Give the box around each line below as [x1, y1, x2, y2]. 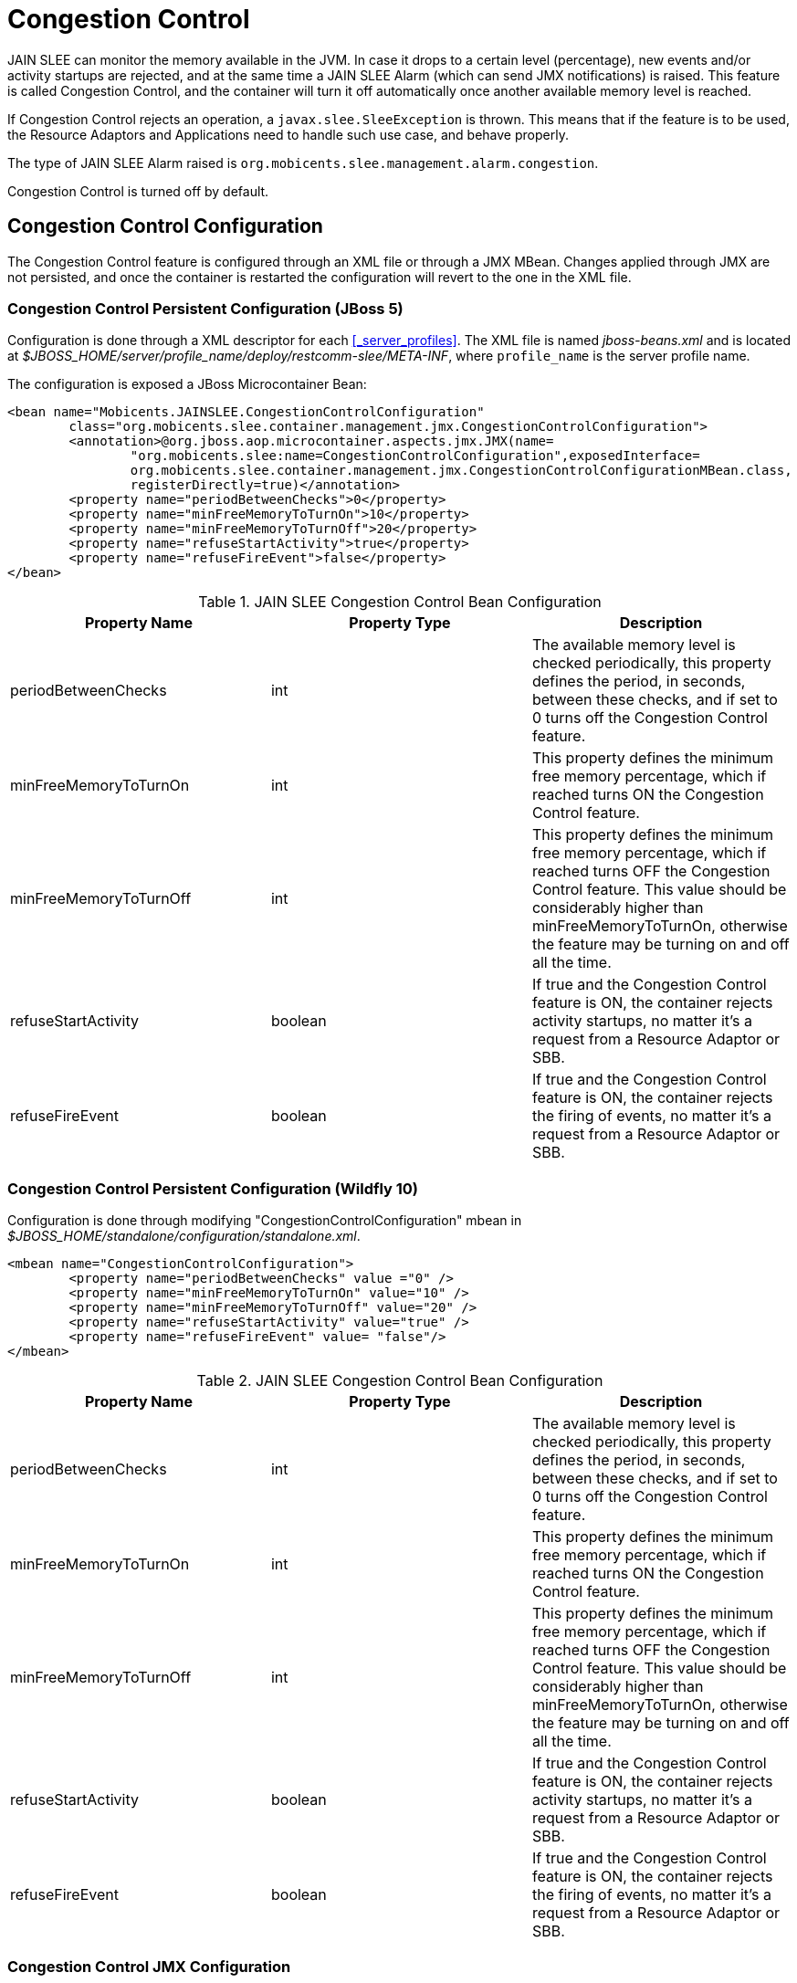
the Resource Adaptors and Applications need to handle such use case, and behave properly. [7, 126, 569, 142]
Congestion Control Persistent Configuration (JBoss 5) [7, 299, 404, 318]
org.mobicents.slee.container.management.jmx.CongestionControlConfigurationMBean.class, [130, 463, 792, 478]
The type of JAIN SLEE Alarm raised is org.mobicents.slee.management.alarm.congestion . [7, 154, 599, 171]
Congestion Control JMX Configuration [7, 1957, 291, 1977]
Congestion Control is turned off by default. [7, 183, 269, 199]
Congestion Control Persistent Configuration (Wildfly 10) [7, 1179, 419, 1198]
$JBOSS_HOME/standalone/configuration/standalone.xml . [7, 1228, 361, 1244]
